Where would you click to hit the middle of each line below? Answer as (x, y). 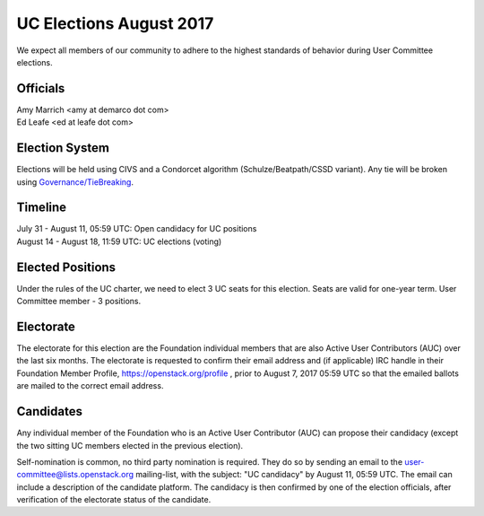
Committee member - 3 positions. (79, 302)
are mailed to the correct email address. (90, 386)
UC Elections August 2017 (115, 23)
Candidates (49, 411)
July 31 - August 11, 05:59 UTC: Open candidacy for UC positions (137, 229)
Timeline (42, 208)
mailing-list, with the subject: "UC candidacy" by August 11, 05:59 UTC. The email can (294, 475)
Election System (63, 148)
